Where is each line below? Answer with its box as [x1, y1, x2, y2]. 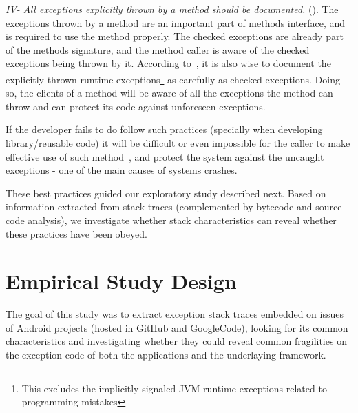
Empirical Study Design [6, 267, 237, 295]
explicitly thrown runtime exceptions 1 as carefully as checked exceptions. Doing [6, 70, 340, 86]
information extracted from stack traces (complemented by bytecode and [6, 199, 313, 214]
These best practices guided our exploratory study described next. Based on [6, 185, 326, 200]
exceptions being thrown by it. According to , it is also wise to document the [6, 56, 331, 70]
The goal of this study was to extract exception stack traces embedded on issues [6, 307, 344, 321]
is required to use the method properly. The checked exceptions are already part [6, 29, 344, 43]
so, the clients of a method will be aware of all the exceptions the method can [6, 85, 333, 100]
